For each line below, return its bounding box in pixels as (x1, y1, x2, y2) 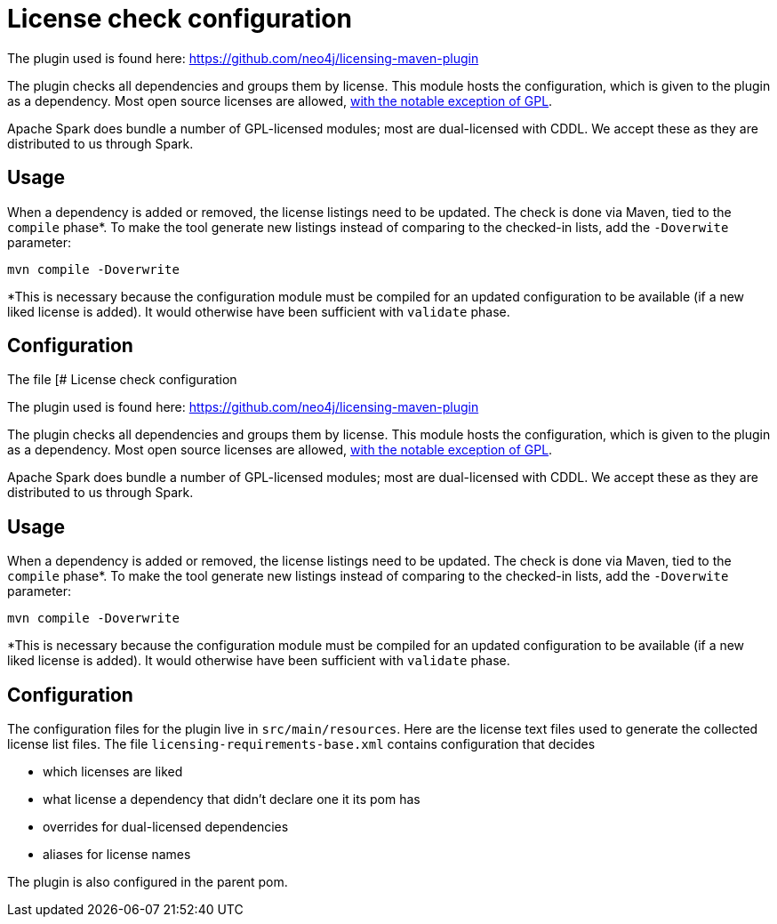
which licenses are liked (43, 764, 183, 780)
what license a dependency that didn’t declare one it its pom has (43, 791, 421, 807)
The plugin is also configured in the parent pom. (7, 874, 288, 890)
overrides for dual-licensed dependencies (43, 819, 289, 835)
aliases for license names (43, 847, 191, 863)
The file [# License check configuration (7, 372, 237, 388)
